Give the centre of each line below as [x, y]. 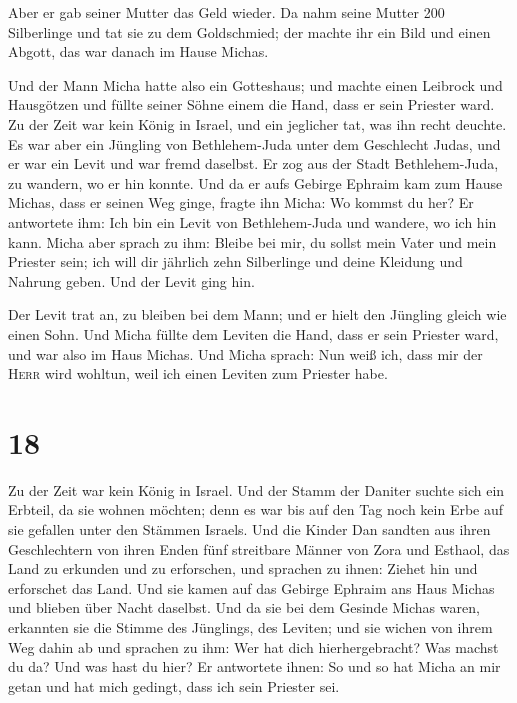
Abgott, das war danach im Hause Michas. [138, 51]
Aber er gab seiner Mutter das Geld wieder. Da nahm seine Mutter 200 [226, 12]
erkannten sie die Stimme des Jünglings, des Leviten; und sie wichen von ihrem [250, 626]
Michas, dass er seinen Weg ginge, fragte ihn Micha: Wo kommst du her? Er [241, 202]
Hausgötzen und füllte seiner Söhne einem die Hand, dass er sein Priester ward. [251, 104]
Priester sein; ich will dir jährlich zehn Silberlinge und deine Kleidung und [235, 261]
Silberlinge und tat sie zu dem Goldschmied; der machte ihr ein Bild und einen [249, 31]
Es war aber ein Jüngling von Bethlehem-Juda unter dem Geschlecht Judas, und [254, 143]
